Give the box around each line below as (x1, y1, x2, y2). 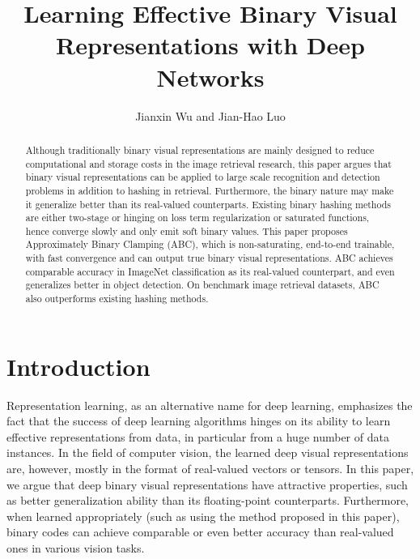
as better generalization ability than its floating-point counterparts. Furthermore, (6, 492, 409, 509)
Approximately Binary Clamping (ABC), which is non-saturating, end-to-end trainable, (25, 237, 395, 251)
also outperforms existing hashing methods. (25, 292, 209, 305)
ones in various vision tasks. (6, 540, 145, 557)
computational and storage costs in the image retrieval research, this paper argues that (25, 156, 392, 170)
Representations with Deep (56, 28, 365, 62)
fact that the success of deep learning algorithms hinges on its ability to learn (6, 412, 391, 429)
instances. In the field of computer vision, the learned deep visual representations (6, 444, 409, 461)
